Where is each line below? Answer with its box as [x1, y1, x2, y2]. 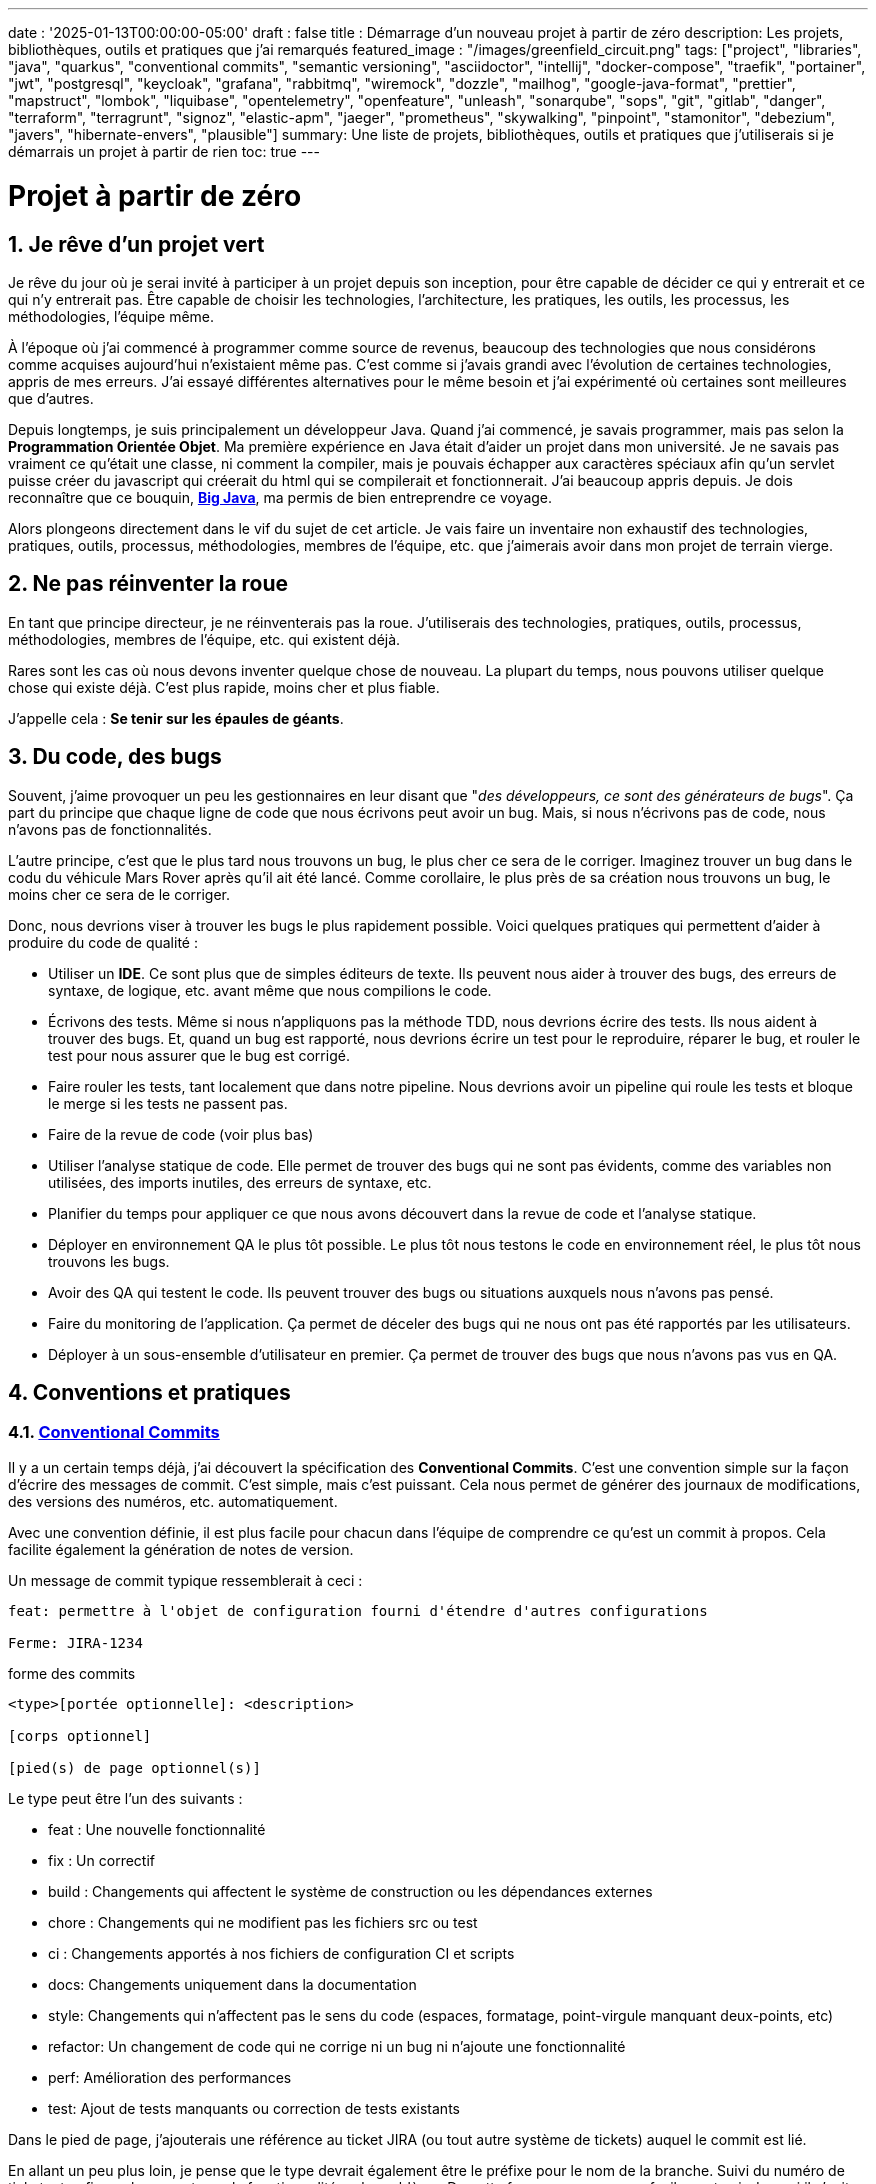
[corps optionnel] [8, 1727, 152, 1744]
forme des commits [8, 1664, 136, 1682]
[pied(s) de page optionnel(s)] [8, 1759, 261, 1776]
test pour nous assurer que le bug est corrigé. [48, 1046, 350, 1064]
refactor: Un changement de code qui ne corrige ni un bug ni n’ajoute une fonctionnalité [48, 2037, 626, 2055]
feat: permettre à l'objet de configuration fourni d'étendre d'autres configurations [8, 1602, 708, 1619]
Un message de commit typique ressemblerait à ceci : [8, 1571, 363, 1589]
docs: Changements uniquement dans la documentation [48, 1975, 417, 1993]
